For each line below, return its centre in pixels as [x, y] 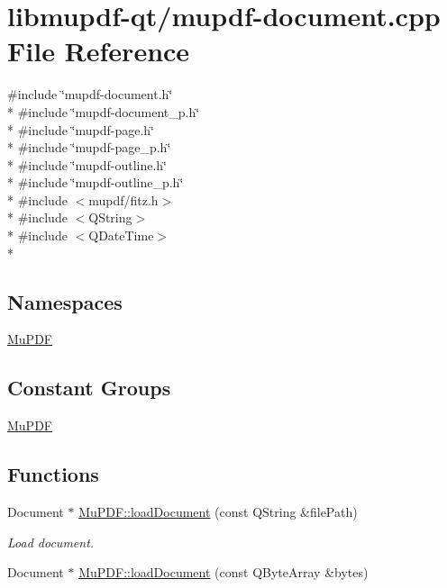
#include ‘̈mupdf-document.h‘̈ [90, 94]
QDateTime [121, 235]
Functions [53, 474]
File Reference [99, 51]
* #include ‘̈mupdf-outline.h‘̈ [87, 164]
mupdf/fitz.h [123, 199]
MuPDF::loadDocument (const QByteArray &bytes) [223, 572]
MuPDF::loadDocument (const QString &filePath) [218, 512]
